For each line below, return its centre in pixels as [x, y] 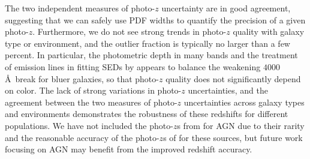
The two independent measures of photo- [80, 8]
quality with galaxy [269, 31]
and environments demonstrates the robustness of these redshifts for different [147, 114]
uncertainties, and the [228, 90]
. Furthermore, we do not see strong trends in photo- [130, 31]
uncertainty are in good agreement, [226, 8]
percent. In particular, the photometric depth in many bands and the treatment [151, 55]
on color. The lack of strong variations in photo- [93, 90]
